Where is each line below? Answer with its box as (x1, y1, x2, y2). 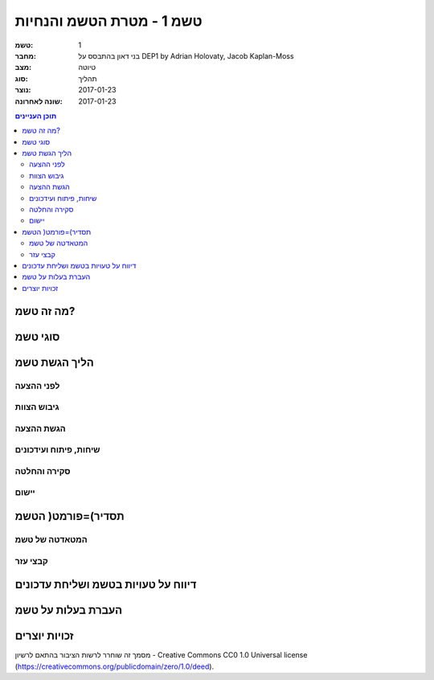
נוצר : (14, 85, 31, 95)
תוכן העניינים (14, 111, 57, 121)
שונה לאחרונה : (14, 96, 63, 106)
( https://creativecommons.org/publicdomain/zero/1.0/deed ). (14, 662, 215, 671)
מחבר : (14, 51, 36, 60)
